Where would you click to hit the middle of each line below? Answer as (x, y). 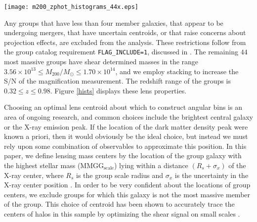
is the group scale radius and (120, 175)
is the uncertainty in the (212, 175)
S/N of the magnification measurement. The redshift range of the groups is (117, 81)
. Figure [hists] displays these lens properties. (118, 90)
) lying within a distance (151, 165)
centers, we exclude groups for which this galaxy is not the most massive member (127, 194)
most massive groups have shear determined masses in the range (101, 62)
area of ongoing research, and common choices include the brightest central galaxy (129, 117)
